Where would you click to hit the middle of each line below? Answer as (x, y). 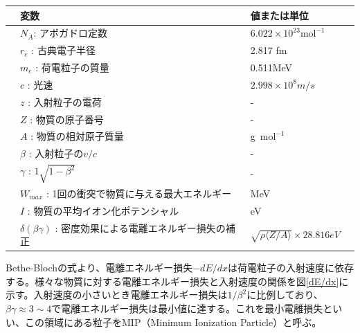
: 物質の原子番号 (67, 119)
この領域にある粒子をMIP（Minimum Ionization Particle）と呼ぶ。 (173, 322)
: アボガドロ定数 (70, 33)
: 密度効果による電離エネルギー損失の (140, 227)
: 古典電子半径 (63, 50)
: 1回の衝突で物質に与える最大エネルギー (139, 193)
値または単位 (279, 15)
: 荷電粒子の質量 (72, 67)
